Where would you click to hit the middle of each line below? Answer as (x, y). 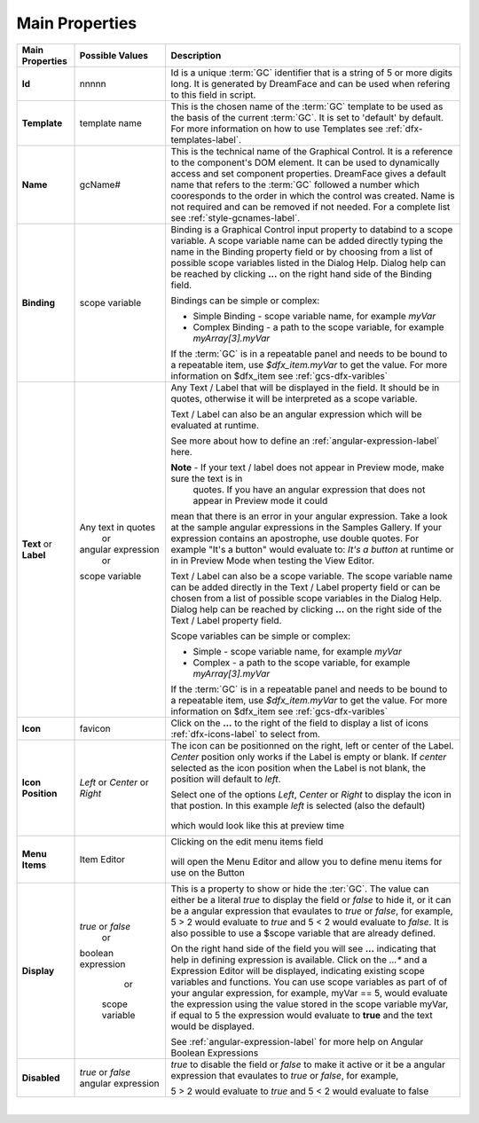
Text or (37, 544)
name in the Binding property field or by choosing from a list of (302, 251)
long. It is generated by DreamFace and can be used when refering (310, 83)
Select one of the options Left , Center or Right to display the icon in (311, 794)
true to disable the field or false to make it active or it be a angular (308, 1064)
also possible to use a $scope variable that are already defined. (303, 933)
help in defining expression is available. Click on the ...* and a (299, 960)
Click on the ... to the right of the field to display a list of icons (300, 723)
